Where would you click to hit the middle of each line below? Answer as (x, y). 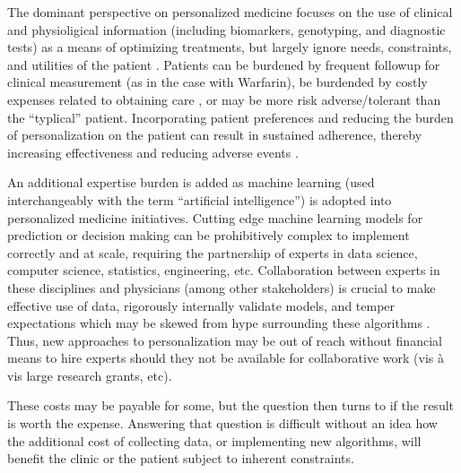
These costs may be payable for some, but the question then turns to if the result (231, 405)
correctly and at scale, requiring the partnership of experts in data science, (213, 252)
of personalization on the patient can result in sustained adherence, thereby (215, 135)
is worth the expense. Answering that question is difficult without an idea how (222, 423)
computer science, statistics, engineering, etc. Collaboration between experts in (224, 270)
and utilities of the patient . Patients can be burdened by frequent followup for (224, 64)
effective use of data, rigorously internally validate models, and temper (201, 305)
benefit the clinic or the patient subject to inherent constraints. (181, 458)
